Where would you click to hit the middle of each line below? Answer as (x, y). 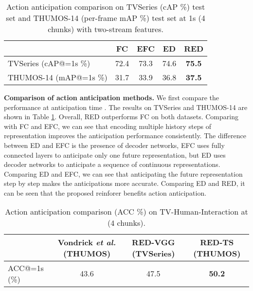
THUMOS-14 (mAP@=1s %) (58, 77)
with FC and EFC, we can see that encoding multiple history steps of (108, 126)
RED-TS (217, 242)
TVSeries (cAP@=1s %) (49, 63)
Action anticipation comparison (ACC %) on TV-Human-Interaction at (126, 211)
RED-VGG (154, 242)
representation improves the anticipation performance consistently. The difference (125, 136)
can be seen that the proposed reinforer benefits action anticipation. (105, 192)
